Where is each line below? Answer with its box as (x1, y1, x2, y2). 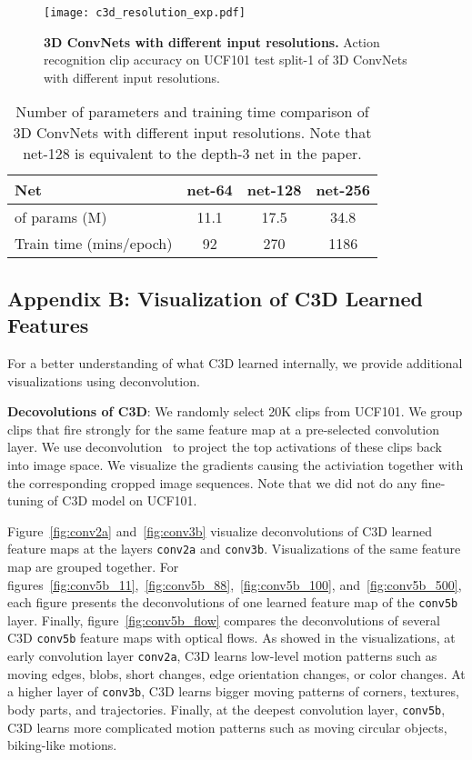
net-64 (186, 179, 233, 201)
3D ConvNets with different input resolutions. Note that (13, 122, 372, 144)
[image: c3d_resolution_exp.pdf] (44, 6, 246, 19)
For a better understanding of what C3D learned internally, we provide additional (7, 354, 463, 373)
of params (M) (15, 206, 107, 228)
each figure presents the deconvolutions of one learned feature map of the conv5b (7, 593, 458, 612)
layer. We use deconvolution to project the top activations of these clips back (7, 437, 442, 456)
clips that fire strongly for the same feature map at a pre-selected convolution (7, 419, 439, 438)
